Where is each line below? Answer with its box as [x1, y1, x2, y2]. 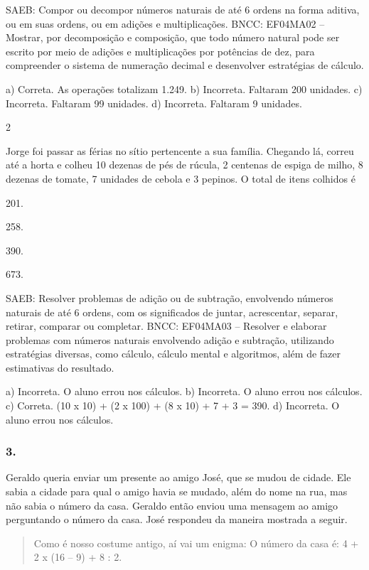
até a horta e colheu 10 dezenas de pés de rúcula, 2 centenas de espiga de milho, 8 [6, 157, 363, 172]
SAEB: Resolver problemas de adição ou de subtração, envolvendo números [6, 290, 333, 305]
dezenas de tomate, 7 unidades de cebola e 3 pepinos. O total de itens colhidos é [6, 171, 355, 185]
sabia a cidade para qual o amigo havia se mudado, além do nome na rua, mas [6, 484, 348, 499]
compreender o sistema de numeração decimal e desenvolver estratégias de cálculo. [6, 58, 364, 72]
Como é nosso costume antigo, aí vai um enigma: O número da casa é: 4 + [33, 535, 359, 550]
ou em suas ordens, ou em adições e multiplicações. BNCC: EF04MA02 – [6, 16, 325, 31]
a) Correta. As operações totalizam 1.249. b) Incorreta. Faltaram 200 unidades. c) [6, 81, 363, 96]
